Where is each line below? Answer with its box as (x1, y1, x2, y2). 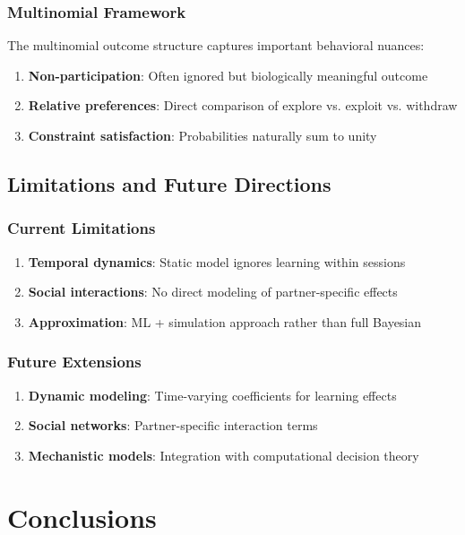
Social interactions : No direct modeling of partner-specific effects (28, 282, 398, 301)
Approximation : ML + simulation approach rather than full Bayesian (28, 312, 422, 331)
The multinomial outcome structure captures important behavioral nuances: (7, 36, 425, 55)
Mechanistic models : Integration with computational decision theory (28, 445, 419, 464)
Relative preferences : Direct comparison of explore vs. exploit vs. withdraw (28, 96, 458, 115)
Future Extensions (7, 350, 142, 373)
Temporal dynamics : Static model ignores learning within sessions (28, 252, 406, 271)
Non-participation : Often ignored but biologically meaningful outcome (28, 65, 428, 84)
